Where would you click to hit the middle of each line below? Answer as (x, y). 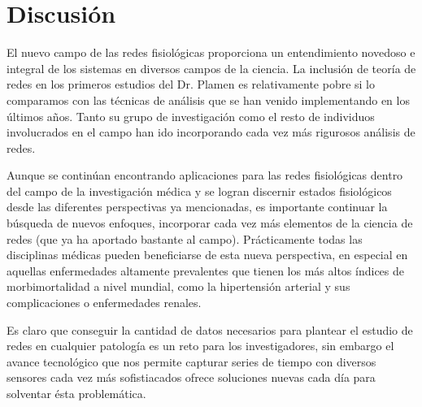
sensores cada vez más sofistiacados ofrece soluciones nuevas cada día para (191, 377)
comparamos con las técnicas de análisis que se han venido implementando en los (208, 100)
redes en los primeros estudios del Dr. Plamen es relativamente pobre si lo (191, 84)
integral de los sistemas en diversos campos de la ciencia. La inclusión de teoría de (211, 68)
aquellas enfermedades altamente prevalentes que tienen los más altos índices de (205, 270)
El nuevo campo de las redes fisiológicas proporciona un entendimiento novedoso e (211, 52)
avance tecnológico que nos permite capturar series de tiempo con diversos (191, 361)
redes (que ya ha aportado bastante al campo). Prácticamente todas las (185, 238)
